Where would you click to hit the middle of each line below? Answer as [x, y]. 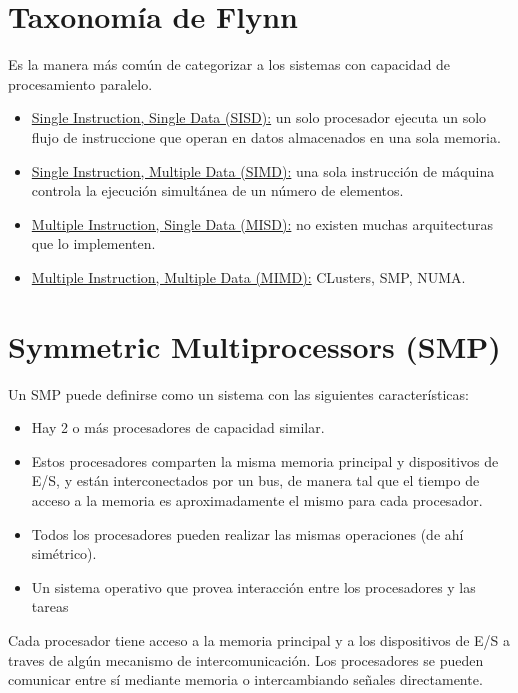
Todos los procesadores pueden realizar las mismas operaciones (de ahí [247, 533]
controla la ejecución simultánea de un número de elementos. [217, 190]
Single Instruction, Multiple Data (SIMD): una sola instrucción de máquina [263, 170]
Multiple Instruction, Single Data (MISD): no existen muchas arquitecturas [262, 223]
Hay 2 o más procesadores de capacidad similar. [178, 427]
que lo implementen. [93, 243]
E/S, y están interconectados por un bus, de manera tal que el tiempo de [255, 480]
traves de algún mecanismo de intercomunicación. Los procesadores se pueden [246, 659]
